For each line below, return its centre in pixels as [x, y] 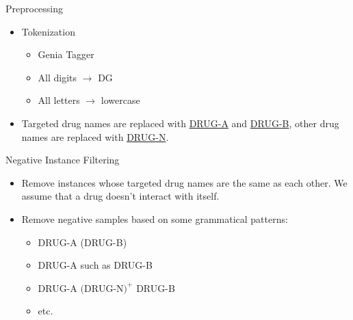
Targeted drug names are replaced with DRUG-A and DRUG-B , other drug [180, 123]
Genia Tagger [66, 54]
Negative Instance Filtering [63, 160]
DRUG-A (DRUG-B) [82, 242]
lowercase [120, 100]
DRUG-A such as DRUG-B [95, 265]
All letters [59, 100]
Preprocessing [35, 8]
